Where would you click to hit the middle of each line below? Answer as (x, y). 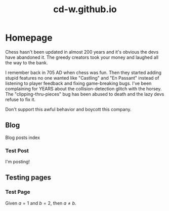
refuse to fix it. (20, 99)
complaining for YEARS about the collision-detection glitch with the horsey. (83, 89)
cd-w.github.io (85, 9)
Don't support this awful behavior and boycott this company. (68, 109)
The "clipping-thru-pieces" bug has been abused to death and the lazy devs (85, 94)
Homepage (29, 38)
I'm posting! (18, 162)
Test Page (18, 192)
